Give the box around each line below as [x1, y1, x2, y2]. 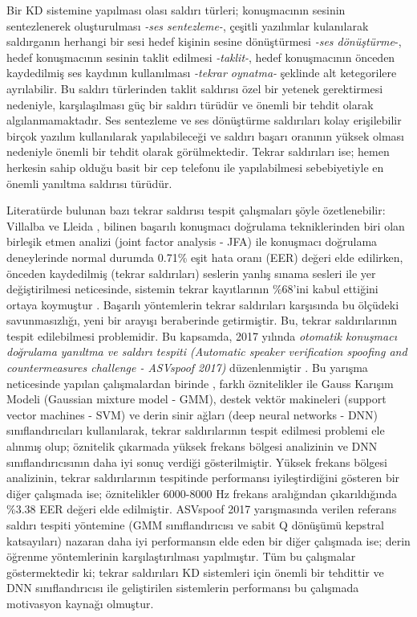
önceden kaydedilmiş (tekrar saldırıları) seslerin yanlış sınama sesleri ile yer [6, 264, 376, 281]
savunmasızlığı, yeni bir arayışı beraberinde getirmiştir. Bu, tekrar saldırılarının [6, 312, 398, 329]
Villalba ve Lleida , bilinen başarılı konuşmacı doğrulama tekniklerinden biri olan [6, 217, 405, 234]
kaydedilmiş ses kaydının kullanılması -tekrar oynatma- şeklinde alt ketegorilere [6, 64, 397, 81]
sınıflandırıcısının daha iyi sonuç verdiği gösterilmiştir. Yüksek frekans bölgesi [6, 453, 387, 470]
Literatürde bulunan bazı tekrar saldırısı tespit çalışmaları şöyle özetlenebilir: [6, 202, 386, 219]
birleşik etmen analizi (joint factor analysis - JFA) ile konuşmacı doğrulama [6, 233, 378, 250]
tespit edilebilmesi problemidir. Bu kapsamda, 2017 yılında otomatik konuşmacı [6, 327, 397, 344]
